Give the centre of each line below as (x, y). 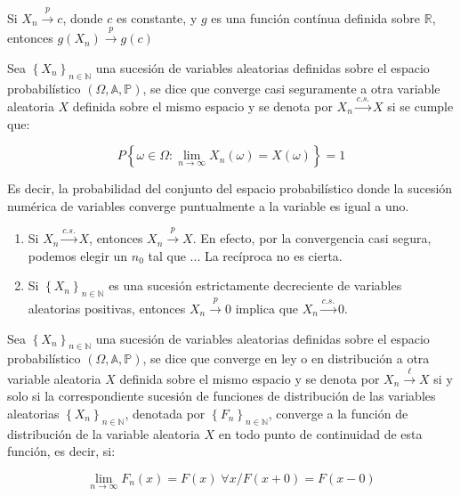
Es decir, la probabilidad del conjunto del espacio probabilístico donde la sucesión (230, 188)
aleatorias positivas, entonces (107, 308)
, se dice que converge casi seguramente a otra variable (291, 88)
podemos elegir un (78, 255)
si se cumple (420, 106)
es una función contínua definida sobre (316, 17)
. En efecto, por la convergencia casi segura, (312, 238)
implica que (267, 308)
